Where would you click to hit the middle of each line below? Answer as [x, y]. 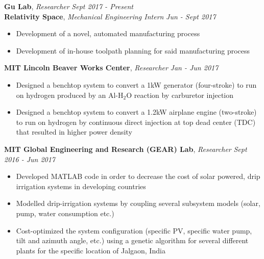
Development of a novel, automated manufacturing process [108, 33]
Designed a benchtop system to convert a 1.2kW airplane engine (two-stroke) [136, 112]
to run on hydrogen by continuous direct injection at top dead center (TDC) [136, 122]
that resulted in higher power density [74, 132]
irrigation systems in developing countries [81, 186]
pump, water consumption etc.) [65, 213]
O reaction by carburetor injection [180, 95]
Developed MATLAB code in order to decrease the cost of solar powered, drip [138, 176]
